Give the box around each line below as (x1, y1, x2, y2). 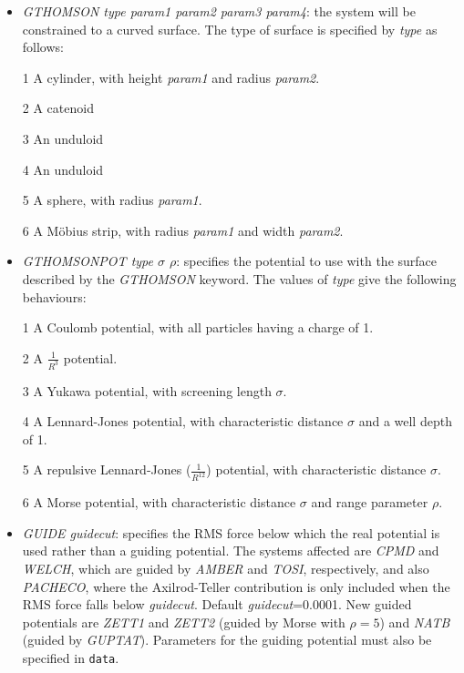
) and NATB (379, 612, 450, 631)
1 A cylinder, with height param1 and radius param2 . (22, 67, 320, 87)
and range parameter (311, 493, 428, 512)
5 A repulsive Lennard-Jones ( (22, 460, 191, 479)
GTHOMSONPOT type (22, 251, 153, 270)
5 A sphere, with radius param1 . (22, 190, 202, 209)
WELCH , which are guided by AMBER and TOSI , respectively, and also (22, 559, 429, 578)
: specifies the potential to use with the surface (176, 251, 438, 270)
